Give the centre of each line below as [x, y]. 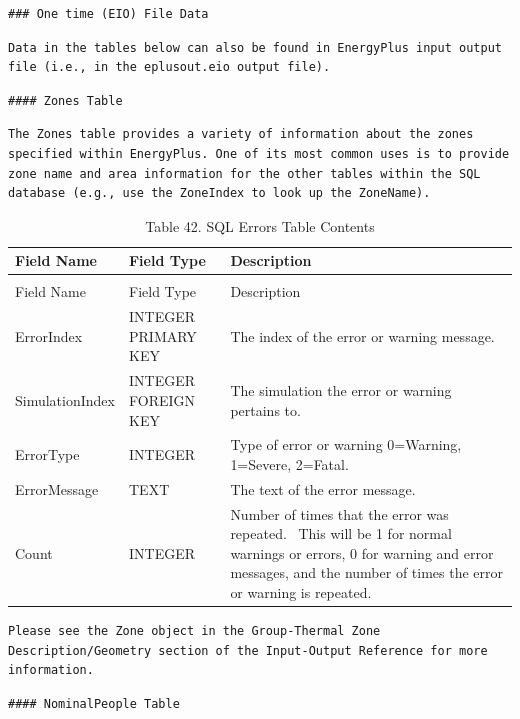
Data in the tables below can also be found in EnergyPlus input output [255, 47]
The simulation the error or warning [341, 390]
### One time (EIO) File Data [108, 14]
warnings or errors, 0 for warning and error [362, 552]
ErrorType [47, 454]
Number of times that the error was [339, 513]
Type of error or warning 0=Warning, [346, 444]
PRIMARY [162, 335]
